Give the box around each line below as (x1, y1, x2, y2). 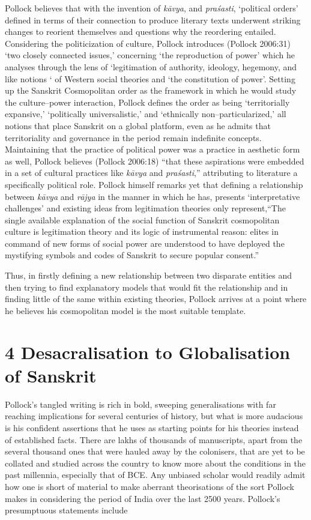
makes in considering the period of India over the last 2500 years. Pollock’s (5, 492, 280, 504)
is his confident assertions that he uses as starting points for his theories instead (5, 421, 299, 434)
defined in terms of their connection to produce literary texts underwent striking (5, 13, 301, 26)
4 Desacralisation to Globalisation (5, 339, 291, 364)
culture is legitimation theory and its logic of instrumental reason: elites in (5, 225, 279, 238)
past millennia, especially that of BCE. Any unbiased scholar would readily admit (5, 468, 306, 481)
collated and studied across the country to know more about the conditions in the (5, 456, 306, 469)
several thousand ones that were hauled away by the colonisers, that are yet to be (5, 445, 305, 458)
